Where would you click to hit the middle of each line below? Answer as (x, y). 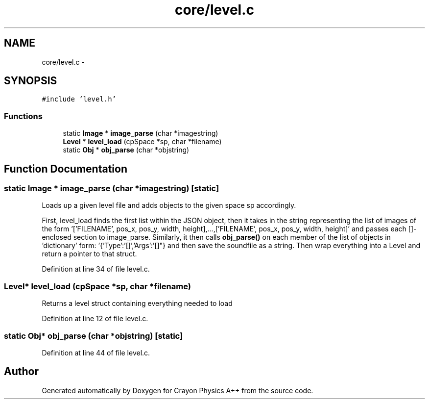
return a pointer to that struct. (89, 254)
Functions (23, 116)
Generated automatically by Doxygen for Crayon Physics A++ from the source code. (178, 390)
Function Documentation (66, 169)
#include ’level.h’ (79, 99)
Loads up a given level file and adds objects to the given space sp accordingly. (169, 205)
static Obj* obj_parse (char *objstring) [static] (94, 336)
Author (21, 372)
